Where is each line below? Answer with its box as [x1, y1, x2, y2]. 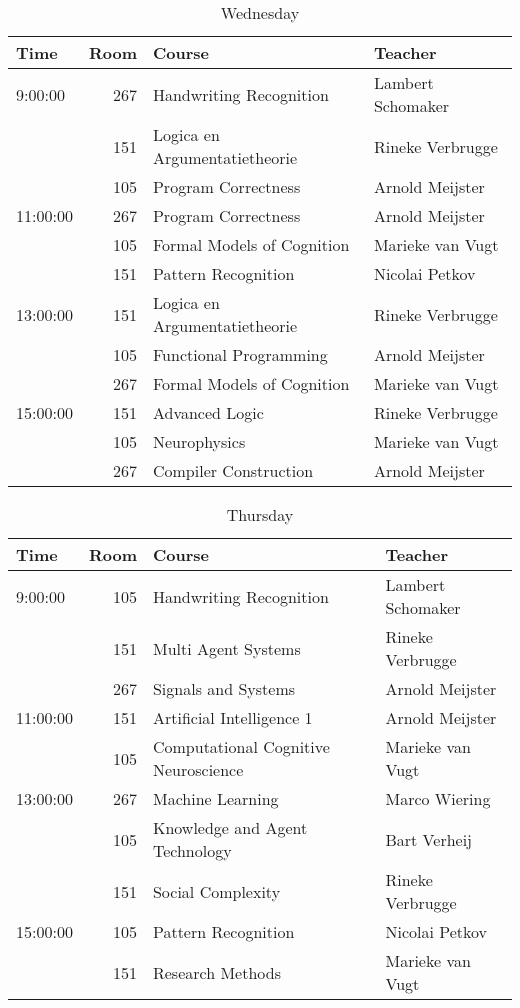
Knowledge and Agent [152, 816, 308, 839]
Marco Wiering [385, 787, 491, 810]
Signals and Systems [152, 677, 296, 700]
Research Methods [152, 960, 281, 984]
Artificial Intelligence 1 [152, 706, 313, 729]
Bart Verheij [385, 827, 473, 851]
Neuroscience [152, 758, 244, 781]
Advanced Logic [152, 401, 264, 424]
